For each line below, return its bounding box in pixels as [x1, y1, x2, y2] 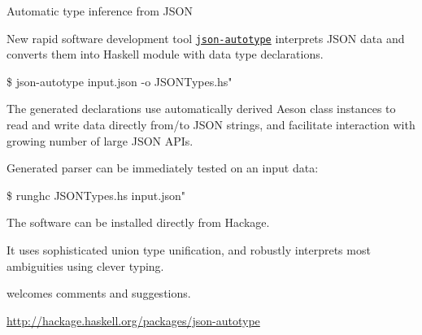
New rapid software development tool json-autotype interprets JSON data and [7, 29, 405, 46]
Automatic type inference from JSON [7, 2, 193, 19]
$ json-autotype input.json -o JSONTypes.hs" [7, 72, 233, 89]
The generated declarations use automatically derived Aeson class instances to [7, 100, 396, 117]
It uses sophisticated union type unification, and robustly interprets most [7, 241, 371, 258]
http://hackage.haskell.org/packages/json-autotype [7, 311, 260, 328]
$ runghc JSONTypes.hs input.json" [7, 186, 186, 203]
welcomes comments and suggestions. [7, 285, 191, 302]
